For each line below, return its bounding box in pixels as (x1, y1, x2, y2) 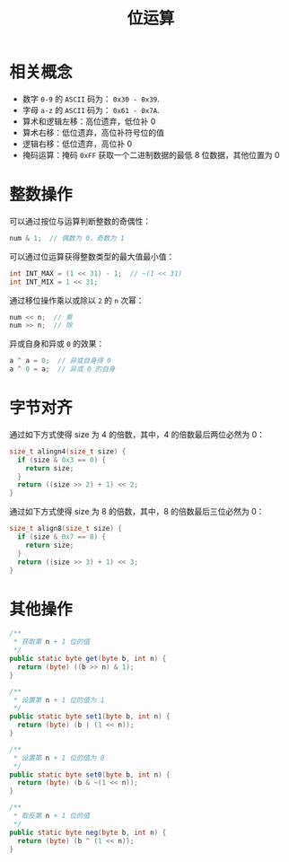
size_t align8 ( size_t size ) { (9, 524, 123, 533)
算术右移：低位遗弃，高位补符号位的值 (22, 127, 164, 137)
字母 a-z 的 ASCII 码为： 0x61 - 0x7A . (22, 104, 160, 115)
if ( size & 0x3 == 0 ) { (17, 455, 106, 464)
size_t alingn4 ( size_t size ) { (9, 446, 127, 456)
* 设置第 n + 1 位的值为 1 (13, 695, 105, 705)
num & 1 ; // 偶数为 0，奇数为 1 (9, 233, 126, 242)
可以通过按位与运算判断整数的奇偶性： (9, 215, 151, 226)
